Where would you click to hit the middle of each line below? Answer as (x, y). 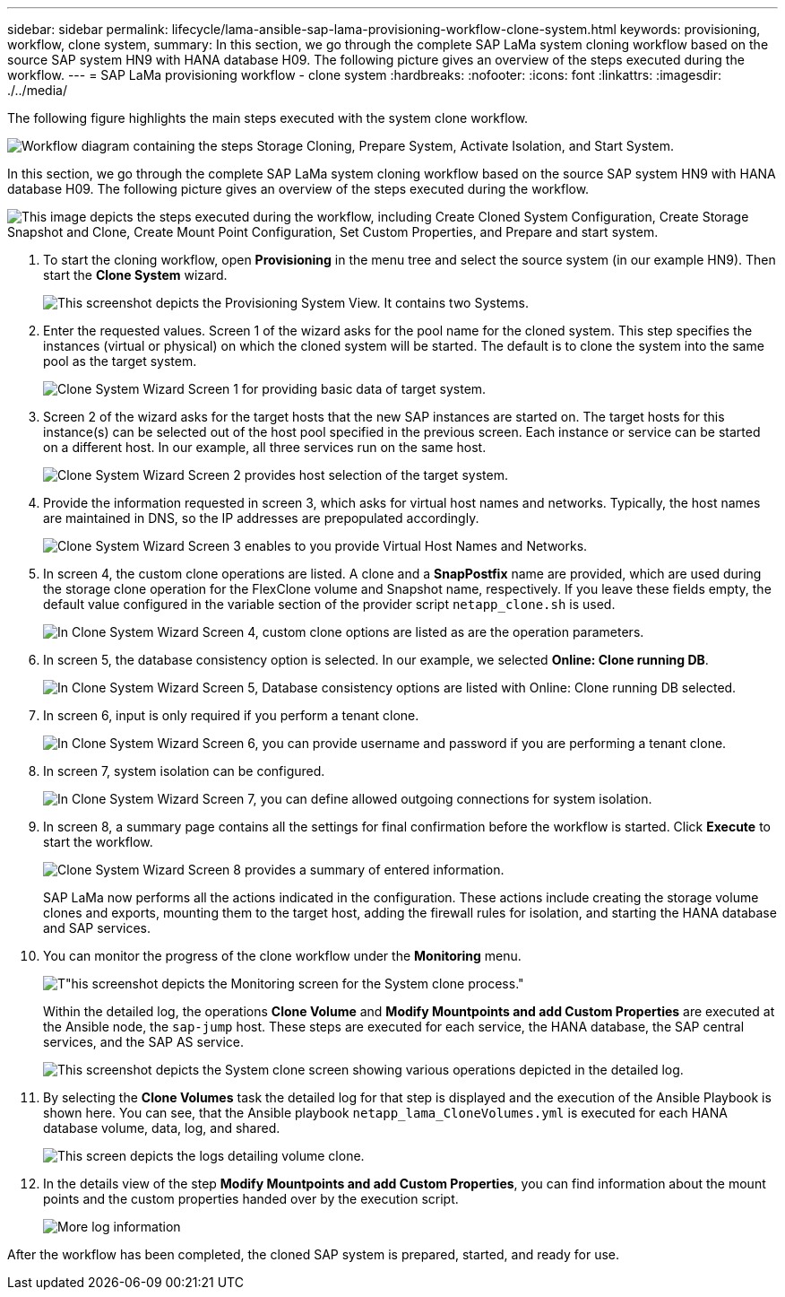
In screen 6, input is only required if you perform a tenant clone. (231, 715)
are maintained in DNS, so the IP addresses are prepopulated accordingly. (261, 518)
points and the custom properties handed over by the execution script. (251, 1199)
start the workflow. (98, 842)
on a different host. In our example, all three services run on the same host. (265, 447)
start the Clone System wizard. (135, 275)
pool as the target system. (120, 361)
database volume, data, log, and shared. (162, 1128)
